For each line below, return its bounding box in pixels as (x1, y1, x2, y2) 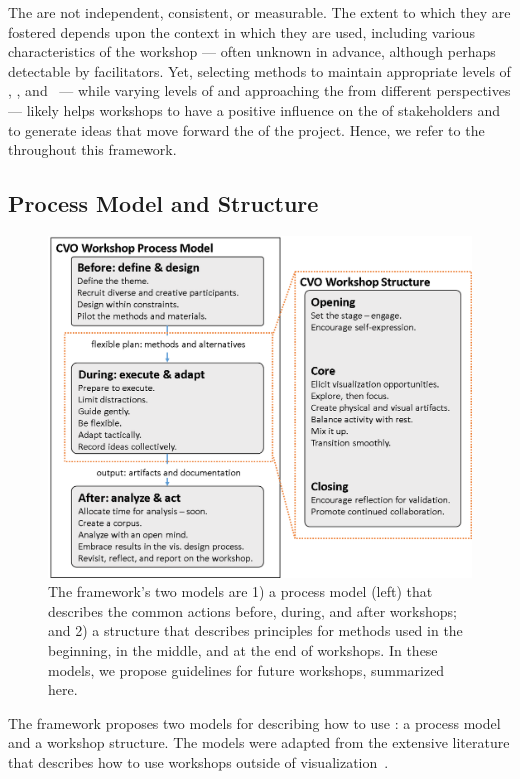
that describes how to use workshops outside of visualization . (8, 751, 389, 772)
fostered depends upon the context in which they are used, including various (8, 21, 476, 42)
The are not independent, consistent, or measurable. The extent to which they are (8, 2, 511, 22)
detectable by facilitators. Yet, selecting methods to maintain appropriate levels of (8, 60, 511, 81)
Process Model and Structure (8, 188, 319, 219)
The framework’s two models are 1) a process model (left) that (48, 581, 433, 602)
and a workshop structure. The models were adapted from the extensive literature (8, 732, 510, 753)
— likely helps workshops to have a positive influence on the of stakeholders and (8, 99, 501, 120)
